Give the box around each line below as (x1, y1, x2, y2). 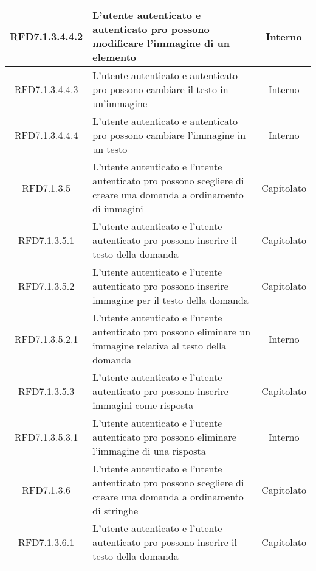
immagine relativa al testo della (92, 338, 227, 352)
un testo (92, 142, 128, 156)
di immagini (92, 201, 143, 215)
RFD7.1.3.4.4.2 (10, 29, 83, 43)
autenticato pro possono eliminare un (92, 324, 251, 338)
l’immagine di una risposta (92, 444, 206, 458)
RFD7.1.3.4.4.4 (14, 128, 78, 142)
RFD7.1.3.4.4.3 (14, 82, 78, 96)
